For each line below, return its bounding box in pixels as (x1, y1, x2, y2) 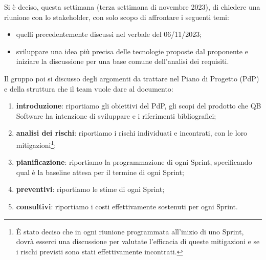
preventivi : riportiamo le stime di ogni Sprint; (16, 184, 165, 194)
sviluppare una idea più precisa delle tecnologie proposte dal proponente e (16, 46, 248, 56)
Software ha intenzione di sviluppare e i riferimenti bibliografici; (16, 110, 216, 121)
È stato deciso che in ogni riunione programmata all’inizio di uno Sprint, (16, 226, 244, 236)
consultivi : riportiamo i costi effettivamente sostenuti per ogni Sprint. (16, 201, 238, 211)
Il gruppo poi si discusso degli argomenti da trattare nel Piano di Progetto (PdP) (4, 73, 259, 83)
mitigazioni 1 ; (16, 138, 56, 150)
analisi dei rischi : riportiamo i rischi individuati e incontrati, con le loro (16, 127, 248, 138)
